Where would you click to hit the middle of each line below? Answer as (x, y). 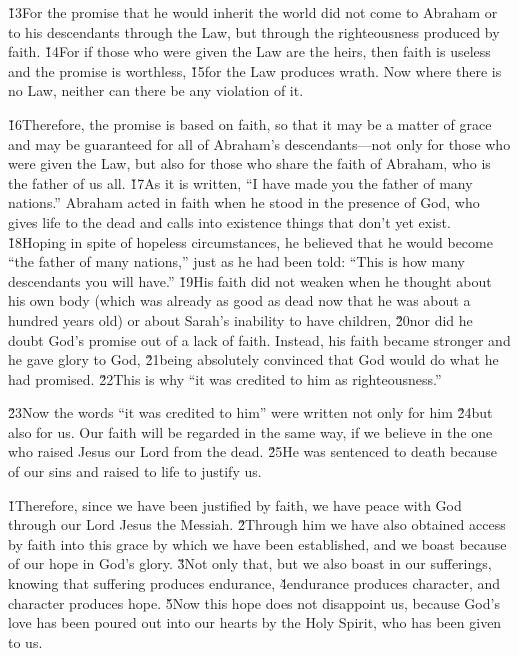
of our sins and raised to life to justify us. (135, 471)
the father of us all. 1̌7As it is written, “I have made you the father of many (240, 182)
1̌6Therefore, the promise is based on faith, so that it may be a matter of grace (250, 123)
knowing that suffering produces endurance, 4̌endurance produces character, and (254, 583)
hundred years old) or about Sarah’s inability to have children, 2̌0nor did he (240, 319)
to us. (25, 641)
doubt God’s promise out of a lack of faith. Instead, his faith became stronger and (259, 339)
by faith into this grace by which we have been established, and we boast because (257, 543)
